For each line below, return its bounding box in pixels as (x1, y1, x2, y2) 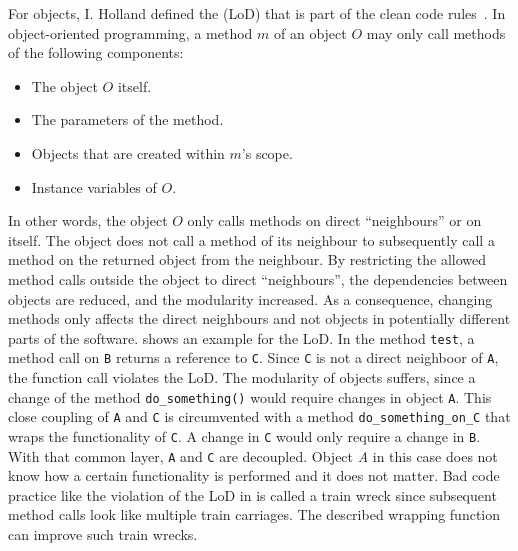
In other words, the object (8, 210, 168, 231)
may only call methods (366, 22, 506, 43)
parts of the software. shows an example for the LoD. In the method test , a (8, 327, 475, 348)
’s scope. (241, 142, 293, 163)
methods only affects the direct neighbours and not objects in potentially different (8, 308, 511, 329)
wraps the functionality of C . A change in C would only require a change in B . (8, 425, 481, 446)
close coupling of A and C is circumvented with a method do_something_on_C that (8, 406, 511, 427)
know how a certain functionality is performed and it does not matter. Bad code (8, 465, 500, 486)
